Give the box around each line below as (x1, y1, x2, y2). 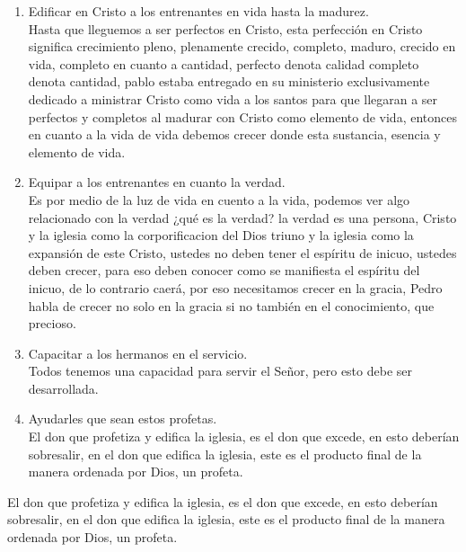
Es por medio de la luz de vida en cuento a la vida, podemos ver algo (28, 190, 410, 209)
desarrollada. (28, 378, 99, 397)
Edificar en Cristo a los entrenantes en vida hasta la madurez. (28, 2, 369, 20)
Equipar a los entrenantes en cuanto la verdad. (28, 173, 286, 191)
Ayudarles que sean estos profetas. (28, 409, 217, 428)
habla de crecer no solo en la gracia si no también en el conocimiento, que (28, 296, 435, 315)
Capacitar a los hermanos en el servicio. (28, 343, 248, 362)
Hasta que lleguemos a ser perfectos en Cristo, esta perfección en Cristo (28, 19, 423, 38)
